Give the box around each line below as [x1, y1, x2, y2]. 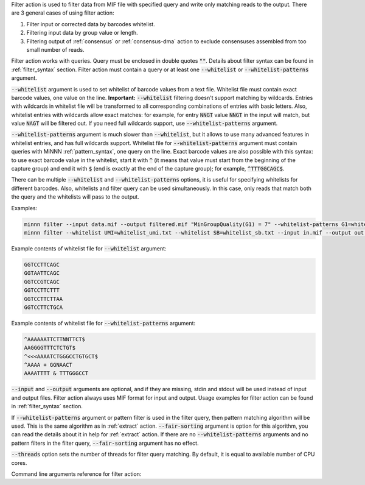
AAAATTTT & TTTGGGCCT [24, 370, 89, 377]
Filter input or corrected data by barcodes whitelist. [26, 20, 155, 27]
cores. [11, 459, 27, 466]
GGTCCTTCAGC [24, 261, 60, 268]
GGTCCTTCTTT [24, 287, 60, 294]
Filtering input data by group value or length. [26, 29, 138, 37]
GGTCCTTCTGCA [24, 303, 63, 311]
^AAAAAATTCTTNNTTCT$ [24, 336, 85, 342]
